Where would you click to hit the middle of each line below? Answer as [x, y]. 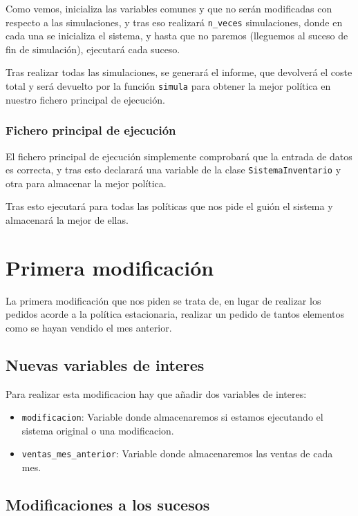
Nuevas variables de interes [105, 364]
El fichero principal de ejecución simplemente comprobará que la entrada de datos [179, 156]
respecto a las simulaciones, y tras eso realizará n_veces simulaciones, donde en [174, 22]
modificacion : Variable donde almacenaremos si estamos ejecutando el [172, 417]
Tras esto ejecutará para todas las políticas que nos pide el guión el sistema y [169, 206]
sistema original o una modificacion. [98, 430]
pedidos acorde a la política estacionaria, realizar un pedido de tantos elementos [175, 314]
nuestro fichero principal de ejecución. [85, 99]
